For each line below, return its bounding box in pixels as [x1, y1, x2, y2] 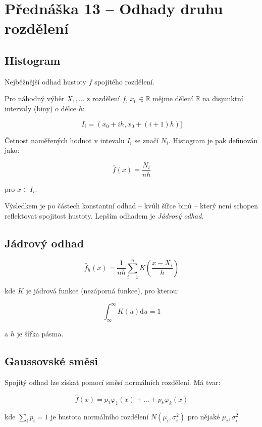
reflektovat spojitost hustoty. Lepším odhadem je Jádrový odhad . [5, 210, 204, 221]
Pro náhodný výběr [5, 93, 65, 104]
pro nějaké [187, 411, 220, 422]
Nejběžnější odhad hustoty [5, 76, 86, 87]
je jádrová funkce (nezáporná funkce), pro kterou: [26, 285, 179, 296]
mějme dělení [152, 93, 193, 104]
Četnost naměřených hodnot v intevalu [5, 135, 125, 145]
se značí [134, 135, 159, 145]
